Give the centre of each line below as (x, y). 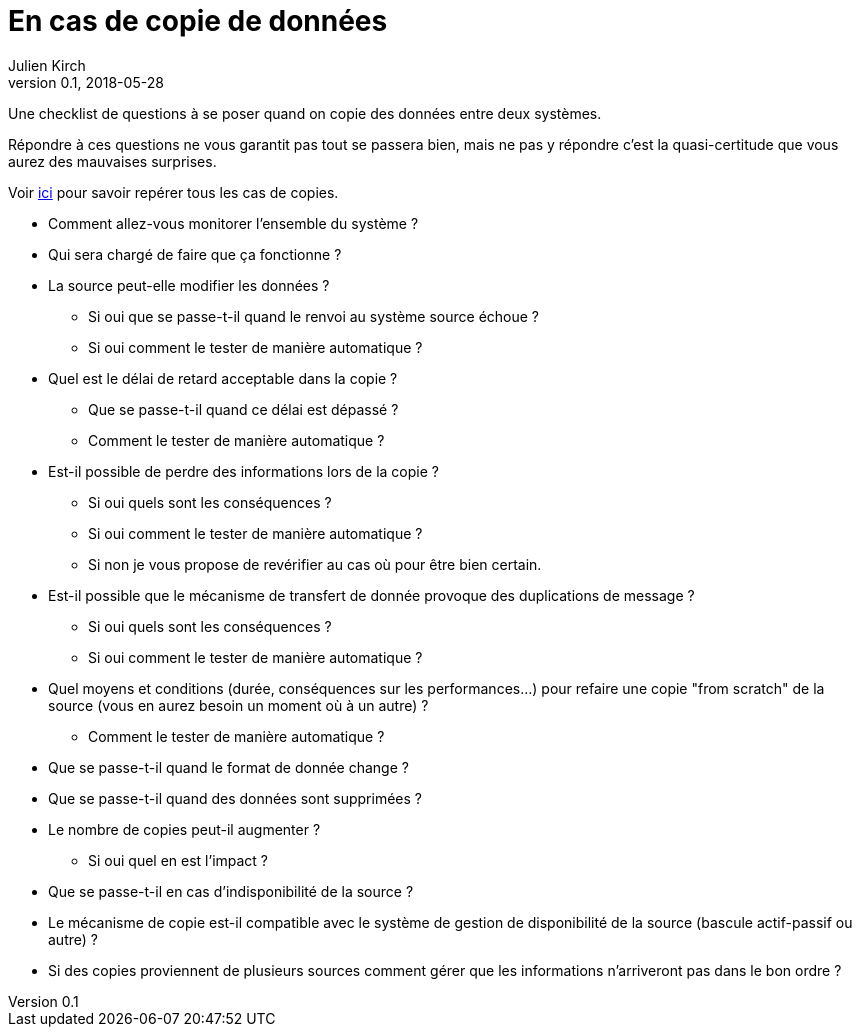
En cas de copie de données (198, 21)
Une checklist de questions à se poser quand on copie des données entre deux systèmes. (305, 113)
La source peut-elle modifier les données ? (189, 285)
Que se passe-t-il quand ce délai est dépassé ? (243, 409)
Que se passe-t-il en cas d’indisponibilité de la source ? (231, 891)
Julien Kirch (47, 65)
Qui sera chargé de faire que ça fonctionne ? (195, 254)
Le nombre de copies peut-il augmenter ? (184, 829)
